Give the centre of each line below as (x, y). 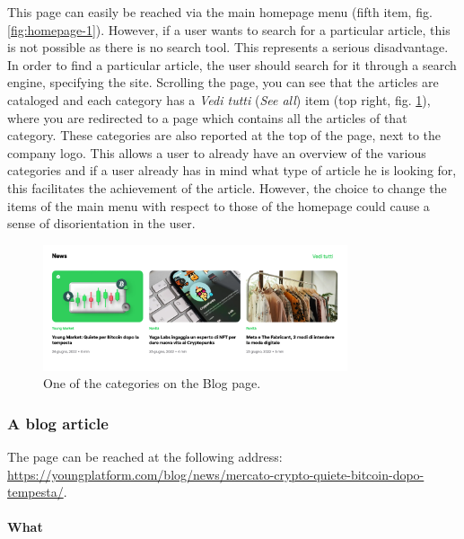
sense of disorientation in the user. (101, 223)
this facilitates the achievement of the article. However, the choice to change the (227, 187)
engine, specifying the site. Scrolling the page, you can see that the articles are (223, 82)
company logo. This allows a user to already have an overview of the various (217, 152)
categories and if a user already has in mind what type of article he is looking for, (232, 170)
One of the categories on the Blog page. (152, 383)
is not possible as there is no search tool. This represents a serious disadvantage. (228, 47)
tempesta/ (35, 492)
